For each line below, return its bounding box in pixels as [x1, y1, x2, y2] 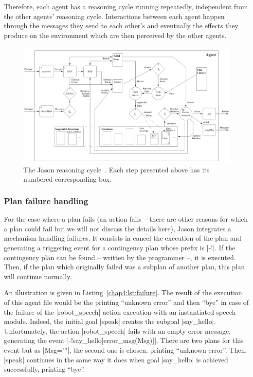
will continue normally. [4, 271, 72, 281]
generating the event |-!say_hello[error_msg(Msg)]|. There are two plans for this [4, 335, 244, 345]
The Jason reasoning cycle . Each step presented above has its [23, 164, 210, 174]
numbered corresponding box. [23, 174, 112, 184]
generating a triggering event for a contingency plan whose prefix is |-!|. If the [4, 243, 235, 253]
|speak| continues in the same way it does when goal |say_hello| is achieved [4, 354, 228, 364]
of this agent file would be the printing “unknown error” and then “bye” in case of [4, 297, 249, 307]
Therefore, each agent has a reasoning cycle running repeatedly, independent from [4, 1, 248, 11]
